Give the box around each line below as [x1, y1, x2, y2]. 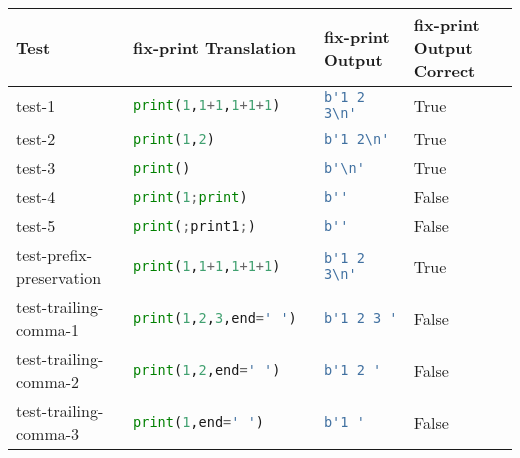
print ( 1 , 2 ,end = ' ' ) [133, 362, 281, 378]
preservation [16, 266, 102, 289]
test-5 [16, 214, 56, 237]
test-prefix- [16, 243, 93, 266]
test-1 [16, 93, 56, 117]
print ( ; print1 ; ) [133, 217, 256, 234]
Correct [413, 59, 476, 82]
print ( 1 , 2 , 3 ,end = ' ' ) [133, 310, 297, 326]
